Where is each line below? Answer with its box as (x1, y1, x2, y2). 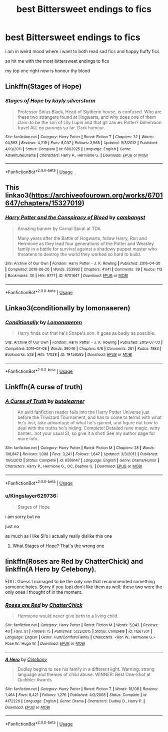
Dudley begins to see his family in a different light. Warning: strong (17, 666, 155, 672)
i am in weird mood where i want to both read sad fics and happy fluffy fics (5, 48, 160, 54)
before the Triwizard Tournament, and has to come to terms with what (17, 414, 162, 420)
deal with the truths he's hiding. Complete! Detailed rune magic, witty (17, 425, 160, 431)
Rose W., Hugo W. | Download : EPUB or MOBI (5, 641, 85, 646)
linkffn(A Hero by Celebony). (5, 565, 96, 574)
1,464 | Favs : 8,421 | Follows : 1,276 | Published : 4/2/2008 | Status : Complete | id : (5, 692, 147, 697)
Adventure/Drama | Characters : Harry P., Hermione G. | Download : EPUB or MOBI (5, 153, 148, 158)
